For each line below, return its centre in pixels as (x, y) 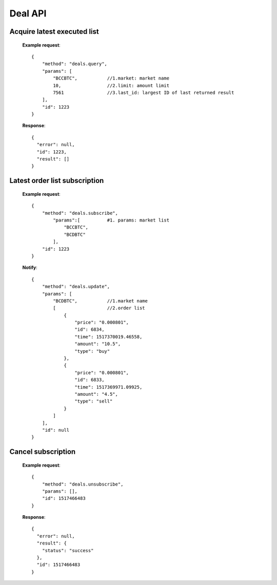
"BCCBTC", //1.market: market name (111, 78)
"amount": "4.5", (96, 394)
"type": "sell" (94, 401)
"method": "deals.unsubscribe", (83, 484)
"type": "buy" (92, 351)
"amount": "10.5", (98, 344)
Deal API (28, 13)
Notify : (30, 268)
